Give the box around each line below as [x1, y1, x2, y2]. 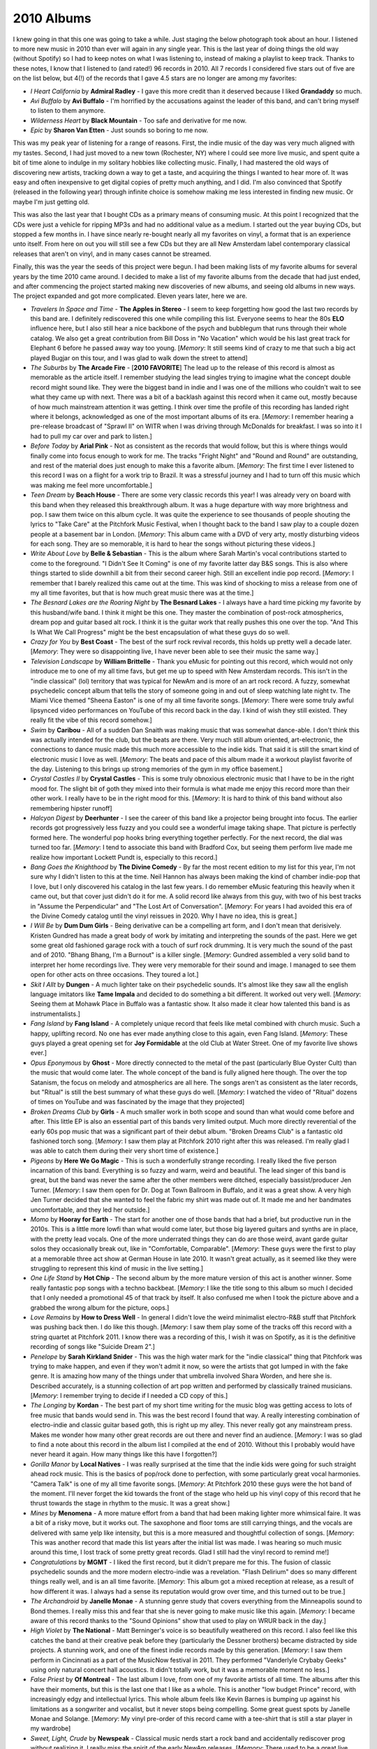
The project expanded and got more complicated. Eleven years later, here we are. [13, 292, 248, 300]
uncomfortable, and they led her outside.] [30, 1205, 150, 1214]
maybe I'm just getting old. [13, 197, 90, 206]
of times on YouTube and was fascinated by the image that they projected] [30, 1098, 245, 1106]
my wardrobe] [30, 1725, 71, 1733]
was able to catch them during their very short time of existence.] [30, 1147, 219, 1155]
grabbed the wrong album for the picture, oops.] [30, 1303, 170, 1312]
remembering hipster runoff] [30, 804, 112, 812]
